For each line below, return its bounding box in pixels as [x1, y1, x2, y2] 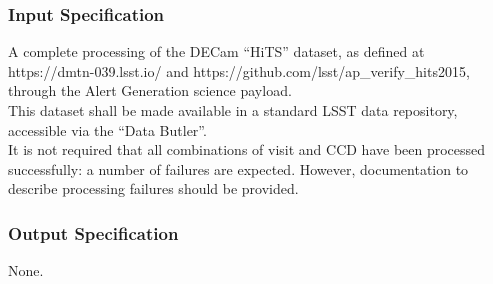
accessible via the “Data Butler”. [8, 119, 207, 140]
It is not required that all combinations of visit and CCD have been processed [8, 139, 486, 160]
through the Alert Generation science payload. [8, 80, 292, 101]
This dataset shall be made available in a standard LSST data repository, [8, 100, 458, 120]
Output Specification [8, 220, 179, 245]
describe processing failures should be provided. [8, 178, 299, 199]
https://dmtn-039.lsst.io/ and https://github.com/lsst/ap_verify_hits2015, [8, 60, 470, 81]
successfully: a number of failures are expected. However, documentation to [8, 158, 469, 179]
